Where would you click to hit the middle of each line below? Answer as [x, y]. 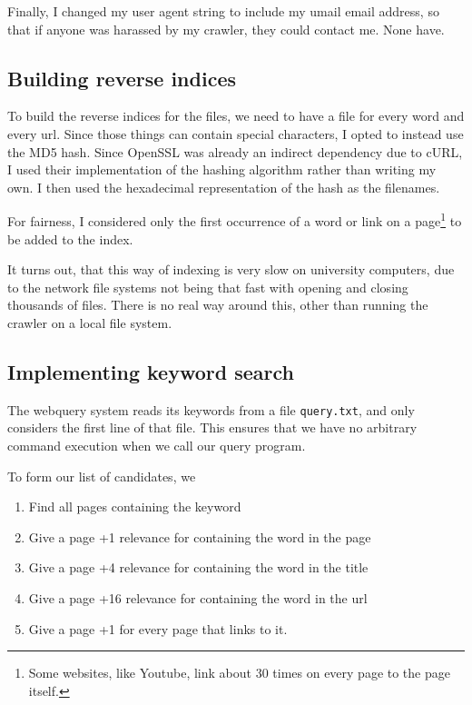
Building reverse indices [122, 78]
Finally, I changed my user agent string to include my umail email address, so [223, 11]
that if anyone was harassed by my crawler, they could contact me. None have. [226, 29]
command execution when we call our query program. [157, 446]
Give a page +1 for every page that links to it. [158, 628]
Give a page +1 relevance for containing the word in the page [200, 536]
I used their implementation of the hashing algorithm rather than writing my [222, 169]
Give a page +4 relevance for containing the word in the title [198, 567]
